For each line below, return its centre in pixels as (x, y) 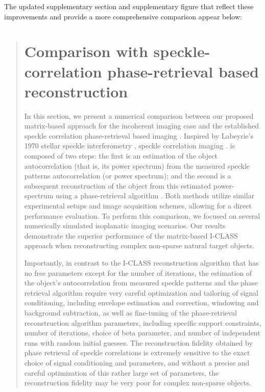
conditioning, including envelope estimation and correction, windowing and (141, 303)
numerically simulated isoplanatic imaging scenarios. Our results (125, 226)
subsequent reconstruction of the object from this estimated (118, 185)
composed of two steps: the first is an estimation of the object (121, 156)
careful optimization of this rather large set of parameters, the (122, 372)
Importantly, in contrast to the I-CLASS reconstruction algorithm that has (141, 263)
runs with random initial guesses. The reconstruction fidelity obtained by (138, 342)
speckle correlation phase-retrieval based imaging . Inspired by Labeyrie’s (139, 135)
